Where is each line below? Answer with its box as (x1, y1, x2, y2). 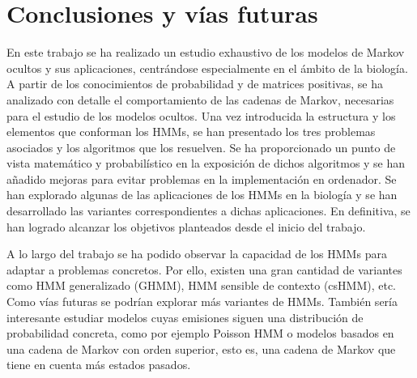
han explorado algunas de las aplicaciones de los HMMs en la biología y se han (6, 186, 398, 203)
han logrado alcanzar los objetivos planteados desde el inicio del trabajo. (6, 218, 366, 235)
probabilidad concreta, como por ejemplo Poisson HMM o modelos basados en (6, 325, 394, 342)
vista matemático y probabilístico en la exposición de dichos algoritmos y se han (6, 155, 406, 172)
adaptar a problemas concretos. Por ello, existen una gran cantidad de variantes (6, 261, 402, 278)
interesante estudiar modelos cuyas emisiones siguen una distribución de (6, 308, 364, 325)
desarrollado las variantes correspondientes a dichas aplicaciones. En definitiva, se (6, 202, 411, 219)
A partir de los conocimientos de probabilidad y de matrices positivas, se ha (6, 75, 383, 92)
